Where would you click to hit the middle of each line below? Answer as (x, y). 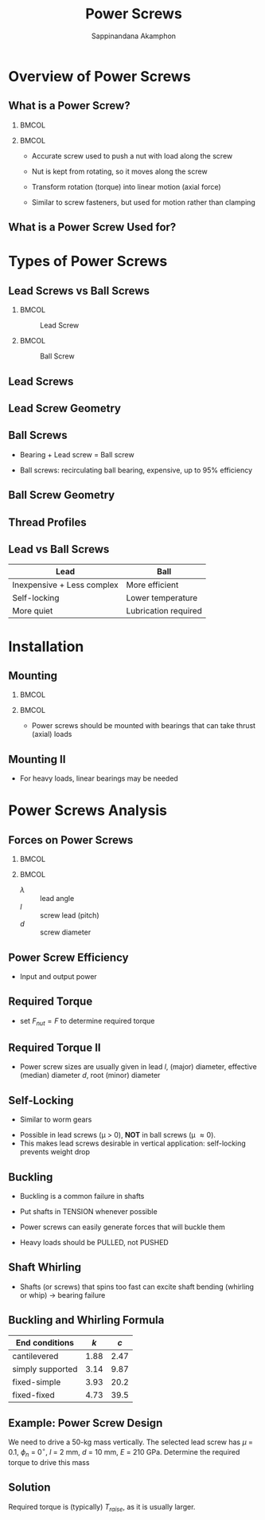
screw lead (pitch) (69, 915)
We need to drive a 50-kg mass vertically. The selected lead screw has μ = (131, 1442)
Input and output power (58, 976)
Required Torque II (55, 1047)
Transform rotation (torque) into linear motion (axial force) (126, 186)
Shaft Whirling (45, 1267)
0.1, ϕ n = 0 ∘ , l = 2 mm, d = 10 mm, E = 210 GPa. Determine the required (124, 1452)
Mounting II (37, 759)
